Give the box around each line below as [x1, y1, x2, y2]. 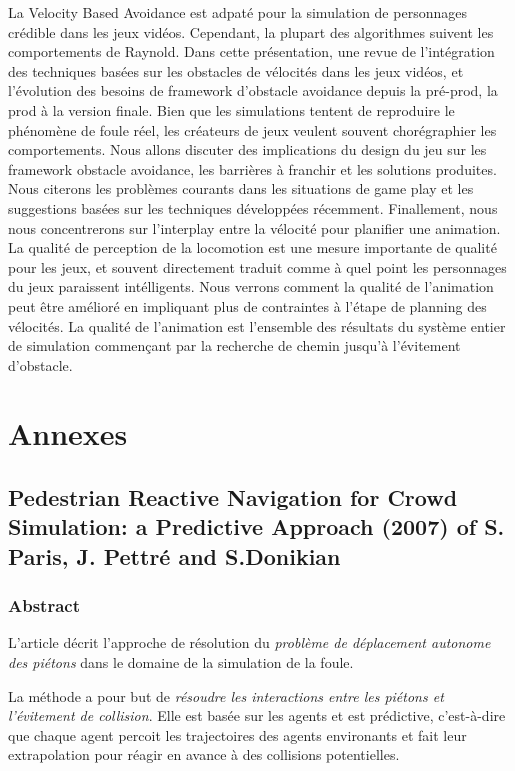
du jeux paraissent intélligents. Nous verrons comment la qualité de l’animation [8, 276, 494, 297]
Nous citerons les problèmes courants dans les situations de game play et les [8, 178, 474, 199]
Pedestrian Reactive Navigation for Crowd [8, 482, 458, 513]
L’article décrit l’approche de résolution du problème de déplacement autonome [8, 632, 491, 653]
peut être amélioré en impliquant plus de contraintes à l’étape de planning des [8, 295, 487, 316]
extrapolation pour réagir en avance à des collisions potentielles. [8, 744, 400, 765]
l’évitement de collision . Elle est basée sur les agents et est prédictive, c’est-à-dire [8, 705, 506, 726]
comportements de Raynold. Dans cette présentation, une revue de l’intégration [8, 41, 495, 62]
